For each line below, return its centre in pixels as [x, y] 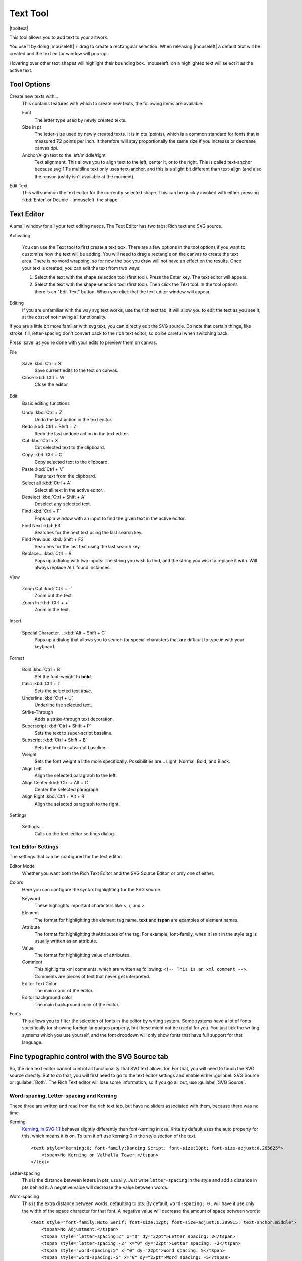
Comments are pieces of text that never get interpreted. [93, 977]
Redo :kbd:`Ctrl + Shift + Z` [50, 427]
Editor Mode [22, 866]
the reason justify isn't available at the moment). [84, 176]
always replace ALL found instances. [73, 567]
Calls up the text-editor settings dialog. [75, 834]
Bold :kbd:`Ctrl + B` [42, 670]
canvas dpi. [47, 148]
